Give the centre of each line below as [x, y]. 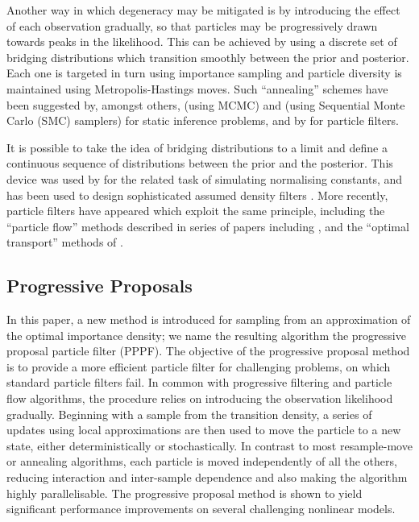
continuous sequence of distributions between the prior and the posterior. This [200, 163]
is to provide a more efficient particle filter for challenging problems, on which [199, 366]
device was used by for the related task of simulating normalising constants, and [205, 178]
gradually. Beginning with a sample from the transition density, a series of [189, 414]
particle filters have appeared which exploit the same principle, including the [196, 211]
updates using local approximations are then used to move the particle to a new [204, 430]
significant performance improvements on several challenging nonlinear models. [201, 509]
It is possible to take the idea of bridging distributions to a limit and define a [197, 147]
